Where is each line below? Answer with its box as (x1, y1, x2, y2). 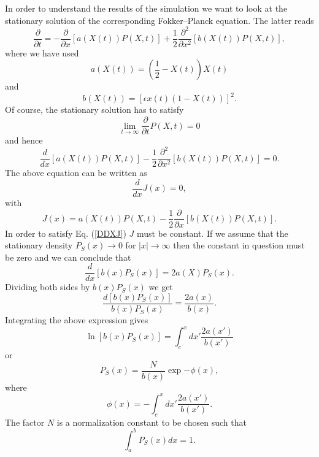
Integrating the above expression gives (5, 313, 148, 326)
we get (148, 280, 173, 293)
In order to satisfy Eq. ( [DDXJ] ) (5, 226, 126, 239)
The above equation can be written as (5, 166, 147, 179)
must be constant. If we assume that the (136, 226, 288, 239)
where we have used (5, 46, 79, 59)
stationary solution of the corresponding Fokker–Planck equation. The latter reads (5, 13, 314, 26)
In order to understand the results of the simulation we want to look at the (5, 2, 288, 14)
